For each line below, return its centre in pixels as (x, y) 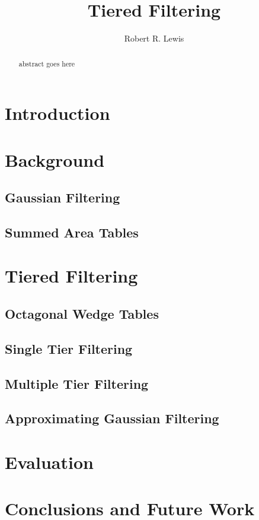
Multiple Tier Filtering (77, 383)
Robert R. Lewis (154, 38)
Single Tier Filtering (69, 348)
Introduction (57, 113)
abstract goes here (47, 63)
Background (55, 159)
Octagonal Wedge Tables (82, 314)
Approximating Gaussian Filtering (112, 418)
